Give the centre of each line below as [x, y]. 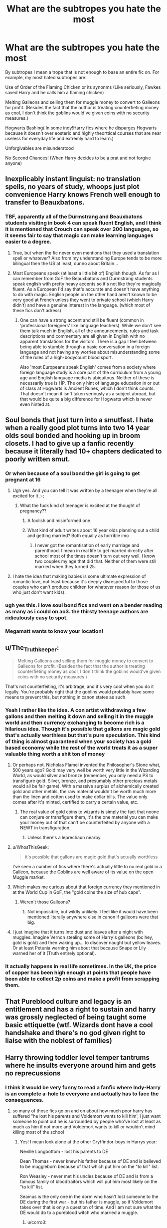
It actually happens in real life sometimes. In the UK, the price [81, 966]
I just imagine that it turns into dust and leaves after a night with [78, 932]
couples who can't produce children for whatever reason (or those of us [86, 587]
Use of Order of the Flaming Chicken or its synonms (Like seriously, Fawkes [83, 87]
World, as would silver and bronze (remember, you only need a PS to [83, 776]
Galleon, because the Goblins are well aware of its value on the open [83, 872]
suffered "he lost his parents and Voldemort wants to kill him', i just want [86, 1116]
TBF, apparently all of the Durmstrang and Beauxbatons [74, 217]
